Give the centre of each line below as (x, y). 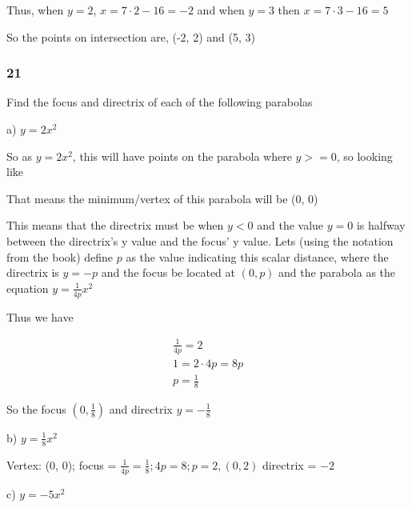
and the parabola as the (337, 272)
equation (28, 288)
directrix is (33, 272)
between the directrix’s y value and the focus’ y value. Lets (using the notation (200, 240)
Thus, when (35, 10)
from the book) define (60, 256)
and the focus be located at (168, 272)
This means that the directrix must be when (115, 225)
